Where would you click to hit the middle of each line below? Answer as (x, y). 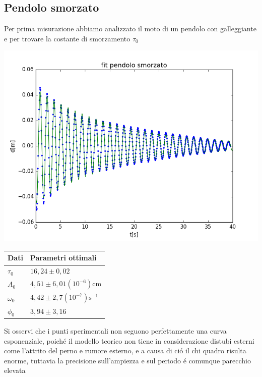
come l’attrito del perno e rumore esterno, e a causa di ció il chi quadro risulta (125, 351)
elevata (15, 370)
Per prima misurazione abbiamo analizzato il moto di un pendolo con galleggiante (130, 29)
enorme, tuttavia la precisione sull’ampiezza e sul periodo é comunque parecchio (127, 360)
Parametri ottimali (63, 258)
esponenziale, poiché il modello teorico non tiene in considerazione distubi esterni (129, 340)
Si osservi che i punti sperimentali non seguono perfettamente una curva (115, 330)
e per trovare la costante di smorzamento (67, 38)
